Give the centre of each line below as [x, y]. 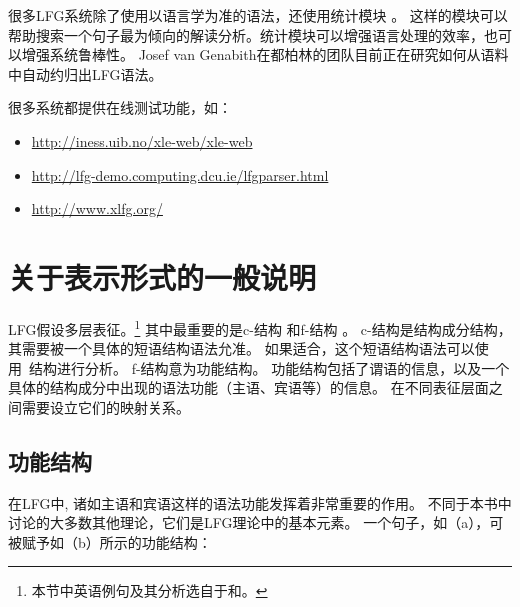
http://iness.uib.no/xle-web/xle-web [142, 140]
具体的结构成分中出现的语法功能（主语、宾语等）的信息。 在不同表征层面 [248, 387]
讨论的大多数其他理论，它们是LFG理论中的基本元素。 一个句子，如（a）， [249, 522]
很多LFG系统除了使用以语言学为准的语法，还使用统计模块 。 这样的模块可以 [258, 15]
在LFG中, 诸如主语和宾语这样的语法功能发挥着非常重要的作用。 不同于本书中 [260, 502]
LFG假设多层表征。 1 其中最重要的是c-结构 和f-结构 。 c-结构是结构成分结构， [260, 327]
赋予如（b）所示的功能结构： [116, 541]
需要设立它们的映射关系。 [105, 406]
